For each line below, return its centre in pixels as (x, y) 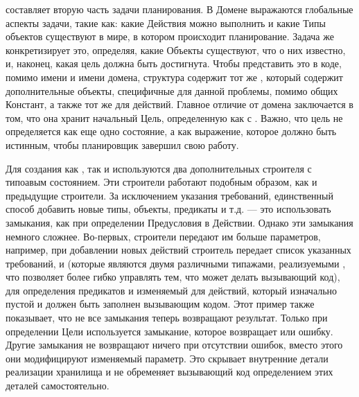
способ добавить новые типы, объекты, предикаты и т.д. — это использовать (168, 209)
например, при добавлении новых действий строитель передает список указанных (178, 250)
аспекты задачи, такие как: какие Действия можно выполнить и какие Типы (166, 23)
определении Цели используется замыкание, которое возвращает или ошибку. (169, 331)
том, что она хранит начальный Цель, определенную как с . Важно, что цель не (174, 117)
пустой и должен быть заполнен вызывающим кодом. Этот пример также (160, 304)
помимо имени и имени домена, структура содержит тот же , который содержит (174, 77)
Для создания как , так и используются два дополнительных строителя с (159, 168)
